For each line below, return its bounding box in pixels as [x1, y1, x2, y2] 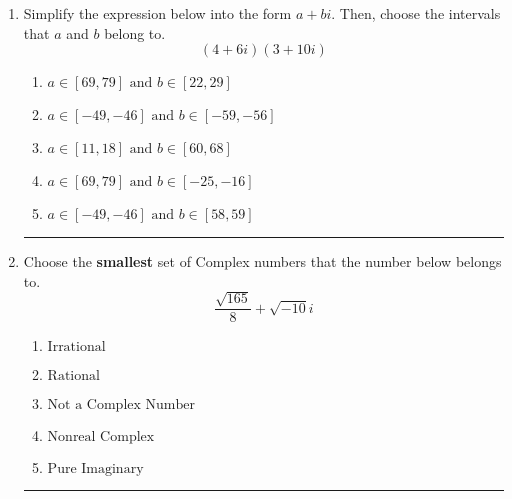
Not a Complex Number [47, 398, 195, 413]
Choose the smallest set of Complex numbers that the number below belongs [23, 251, 502, 272]
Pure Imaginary [47, 462, 144, 477]
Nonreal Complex [47, 430, 155, 445]
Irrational [47, 340, 106, 355]
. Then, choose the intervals [331, 3, 501, 23]
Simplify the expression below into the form [23, 3, 292, 23]
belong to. [104, 22, 166, 43]
